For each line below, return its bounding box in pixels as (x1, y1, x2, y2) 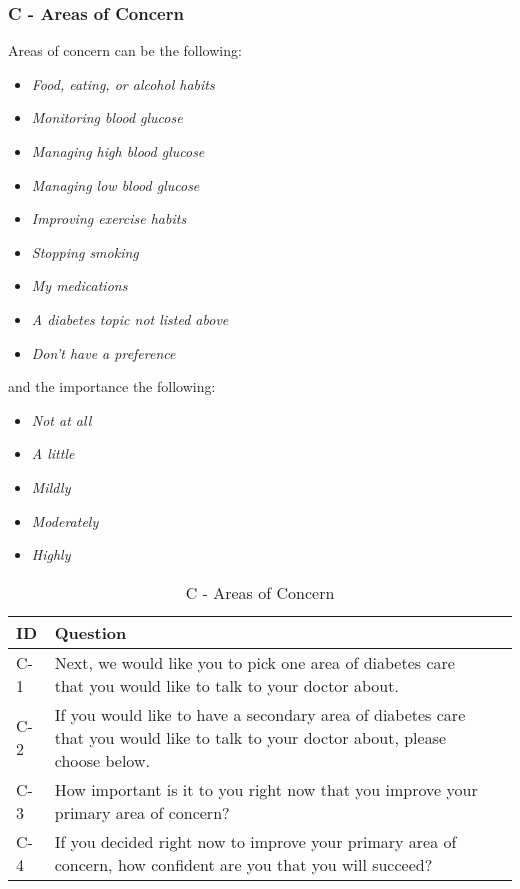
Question (54, 620, 127, 644)
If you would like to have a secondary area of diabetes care (54, 702, 466, 726)
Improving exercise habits (31, 208, 187, 229)
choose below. (54, 748, 150, 772)
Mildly (31, 476, 71, 497)
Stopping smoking (31, 241, 139, 262)
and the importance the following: (8, 376, 216, 397)
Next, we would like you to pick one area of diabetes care (54, 650, 455, 674)
